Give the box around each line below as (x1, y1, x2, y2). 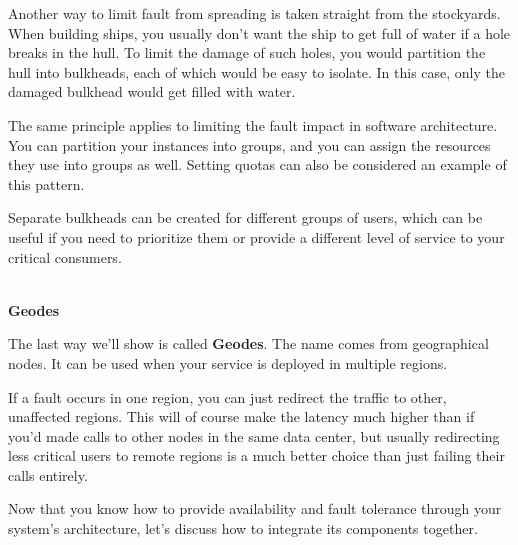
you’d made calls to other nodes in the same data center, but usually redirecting (8, 425, 500, 446)
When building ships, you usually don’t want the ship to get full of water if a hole (8, 22, 511, 43)
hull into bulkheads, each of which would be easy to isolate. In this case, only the (8, 61, 505, 82)
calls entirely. (8, 464, 88, 485)
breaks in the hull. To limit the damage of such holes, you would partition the (8, 42, 486, 63)
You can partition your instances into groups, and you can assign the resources (8, 134, 491, 155)
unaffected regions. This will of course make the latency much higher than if (8, 406, 475, 427)
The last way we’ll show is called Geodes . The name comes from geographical (8, 333, 489, 354)
